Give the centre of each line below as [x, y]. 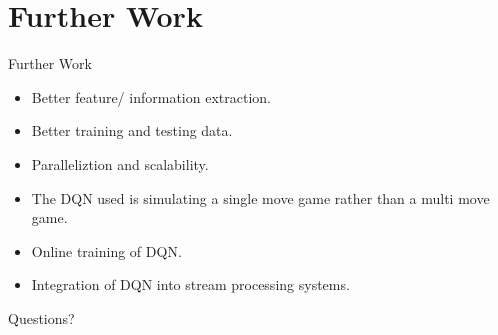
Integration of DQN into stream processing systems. [190, 284]
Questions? [41, 317]
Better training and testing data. [132, 130]
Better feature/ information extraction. [151, 96]
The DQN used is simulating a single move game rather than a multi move [260, 197]
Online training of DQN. [106, 250]
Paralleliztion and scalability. [120, 163]
